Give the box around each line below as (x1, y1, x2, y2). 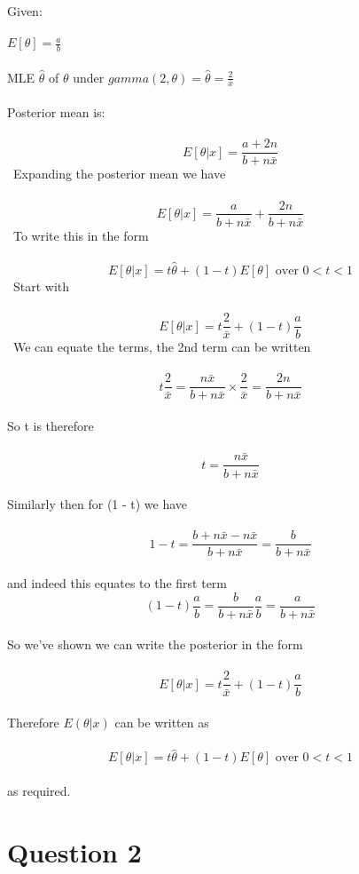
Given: (7, 2, 43, 20)
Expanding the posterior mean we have (12, 164, 226, 183)
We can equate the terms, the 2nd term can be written (12, 338, 311, 356)
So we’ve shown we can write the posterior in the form (7, 635, 303, 654)
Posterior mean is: (7, 103, 105, 122)
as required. (7, 782, 71, 800)
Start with (12, 276, 70, 295)
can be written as (114, 713, 209, 732)
